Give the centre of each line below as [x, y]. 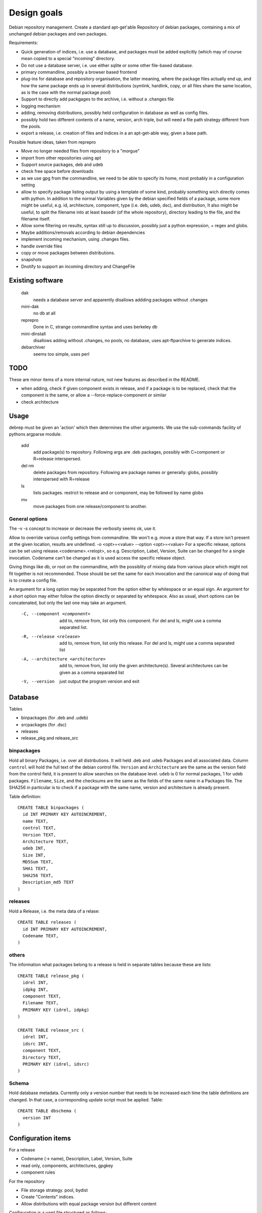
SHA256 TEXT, [38, 875]
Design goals [36, 13]
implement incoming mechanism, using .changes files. [75, 239]
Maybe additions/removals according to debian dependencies [83, 232]
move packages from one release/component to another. [90, 507]
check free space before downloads [57, 171]
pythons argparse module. [35, 434]
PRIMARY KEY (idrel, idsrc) [56, 1064]
